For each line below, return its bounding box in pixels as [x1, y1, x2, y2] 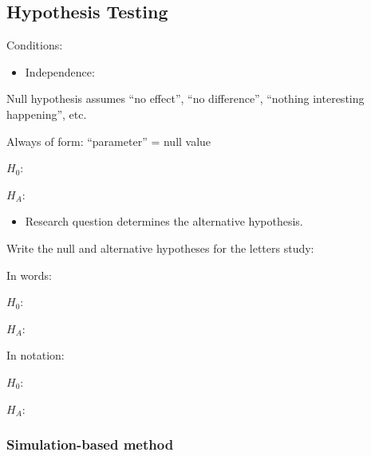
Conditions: [6, 37, 63, 53]
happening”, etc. [6, 105, 87, 122]
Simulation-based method [6, 434, 174, 454]
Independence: [25, 63, 95, 80]
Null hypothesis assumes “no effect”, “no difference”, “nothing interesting [6, 90, 365, 107]
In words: [6, 266, 52, 283]
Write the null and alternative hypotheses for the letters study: [6, 239, 314, 256]
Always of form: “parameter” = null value [6, 132, 211, 149]
